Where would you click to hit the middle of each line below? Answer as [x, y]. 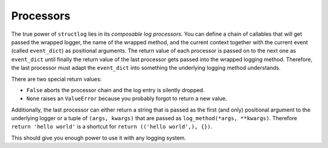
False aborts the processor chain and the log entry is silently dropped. [115, 90]
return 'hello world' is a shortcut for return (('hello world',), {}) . [112, 127]
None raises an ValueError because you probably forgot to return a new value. [127, 99]
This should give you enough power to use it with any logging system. [99, 138]
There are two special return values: [56, 79]
